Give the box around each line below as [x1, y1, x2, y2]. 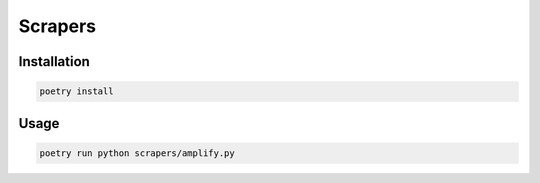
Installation [18, 53, 90, 70]
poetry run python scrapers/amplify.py [39, 147, 235, 159]
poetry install [39, 86, 114, 97]
